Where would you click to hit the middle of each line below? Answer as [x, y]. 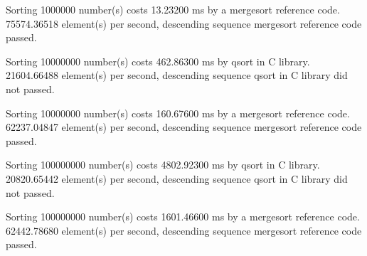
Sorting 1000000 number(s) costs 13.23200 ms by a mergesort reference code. [173, 9]
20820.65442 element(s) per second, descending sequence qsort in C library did [177, 178]
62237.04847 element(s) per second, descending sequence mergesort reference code [184, 127]
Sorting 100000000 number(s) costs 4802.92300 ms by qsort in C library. [163, 165]
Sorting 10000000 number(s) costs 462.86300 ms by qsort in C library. [158, 61]
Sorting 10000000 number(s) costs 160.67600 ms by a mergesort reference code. [178, 113]
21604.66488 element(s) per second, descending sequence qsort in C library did [177, 75]
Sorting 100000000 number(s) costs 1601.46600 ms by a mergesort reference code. [183, 217]
